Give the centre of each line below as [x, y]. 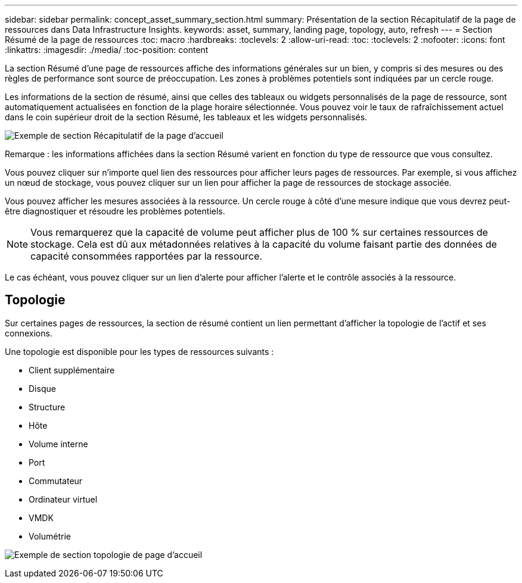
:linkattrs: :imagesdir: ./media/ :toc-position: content [107, 50]
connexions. [29, 333]
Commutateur [56, 481]
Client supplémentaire [72, 370]
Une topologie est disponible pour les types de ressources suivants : [139, 351]
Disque [42, 388]
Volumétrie [50, 536]
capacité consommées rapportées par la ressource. [146, 256]
